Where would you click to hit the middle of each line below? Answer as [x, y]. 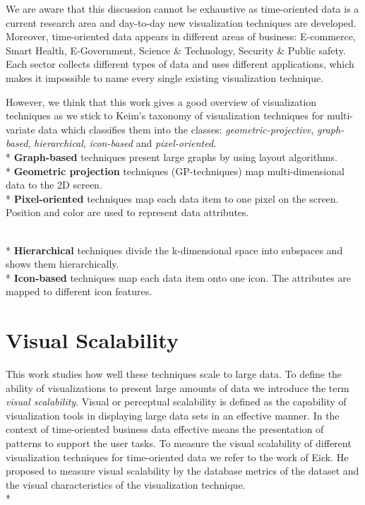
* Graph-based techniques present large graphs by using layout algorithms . [172, 156]
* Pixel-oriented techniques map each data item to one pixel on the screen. [172, 198]
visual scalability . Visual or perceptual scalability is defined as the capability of [176, 402]
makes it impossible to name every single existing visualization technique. [165, 77]
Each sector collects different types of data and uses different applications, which [180, 64]
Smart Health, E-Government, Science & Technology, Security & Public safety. [176, 50]
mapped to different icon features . [79, 291]
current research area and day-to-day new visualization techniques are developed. [181, 22]
